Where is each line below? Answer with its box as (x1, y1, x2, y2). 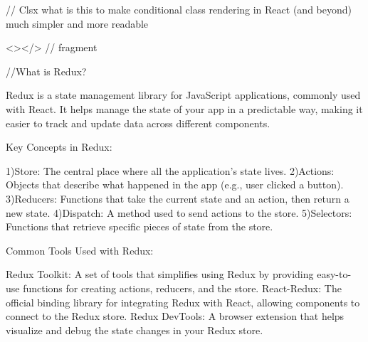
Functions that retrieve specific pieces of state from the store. (6, 219, 273, 234)
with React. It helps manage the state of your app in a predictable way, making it (6, 101, 363, 116)
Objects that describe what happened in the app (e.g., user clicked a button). (6, 177, 344, 192)
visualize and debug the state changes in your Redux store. (6, 322, 263, 337)
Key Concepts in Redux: (6, 139, 112, 154)
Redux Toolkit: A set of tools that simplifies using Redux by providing (6, 267, 314, 282)
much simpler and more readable (6, 16, 149, 31)
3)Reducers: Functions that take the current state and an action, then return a (6, 191, 349, 205)
